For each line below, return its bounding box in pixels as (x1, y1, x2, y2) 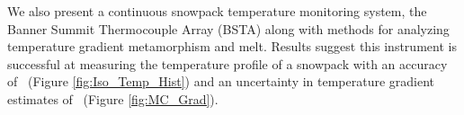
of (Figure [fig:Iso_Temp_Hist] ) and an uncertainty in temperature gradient (7, 72, 435, 91)
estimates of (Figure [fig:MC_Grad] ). (7, 89, 219, 108)
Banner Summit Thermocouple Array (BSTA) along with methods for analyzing (7, 19, 450, 38)
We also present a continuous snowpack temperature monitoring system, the (7, 2, 427, 20)
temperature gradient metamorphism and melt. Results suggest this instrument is (7, 37, 457, 56)
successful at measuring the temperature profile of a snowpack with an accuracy (7, 54, 448, 73)
